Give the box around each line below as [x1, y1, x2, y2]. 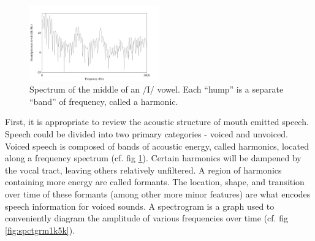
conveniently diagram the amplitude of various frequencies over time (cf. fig [5, 212, 288, 224]
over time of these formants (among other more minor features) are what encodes [5, 187, 311, 200]
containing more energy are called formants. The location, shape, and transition [5, 175, 305, 188]
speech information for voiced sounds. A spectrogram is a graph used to [5, 199, 275, 212]
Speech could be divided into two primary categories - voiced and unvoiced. [5, 127, 288, 140]
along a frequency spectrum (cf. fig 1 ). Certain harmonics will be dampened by [5, 151, 302, 164]
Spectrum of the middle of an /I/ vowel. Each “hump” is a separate [29, 83, 284, 96]
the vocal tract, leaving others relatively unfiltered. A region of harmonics [5, 163, 282, 176]
